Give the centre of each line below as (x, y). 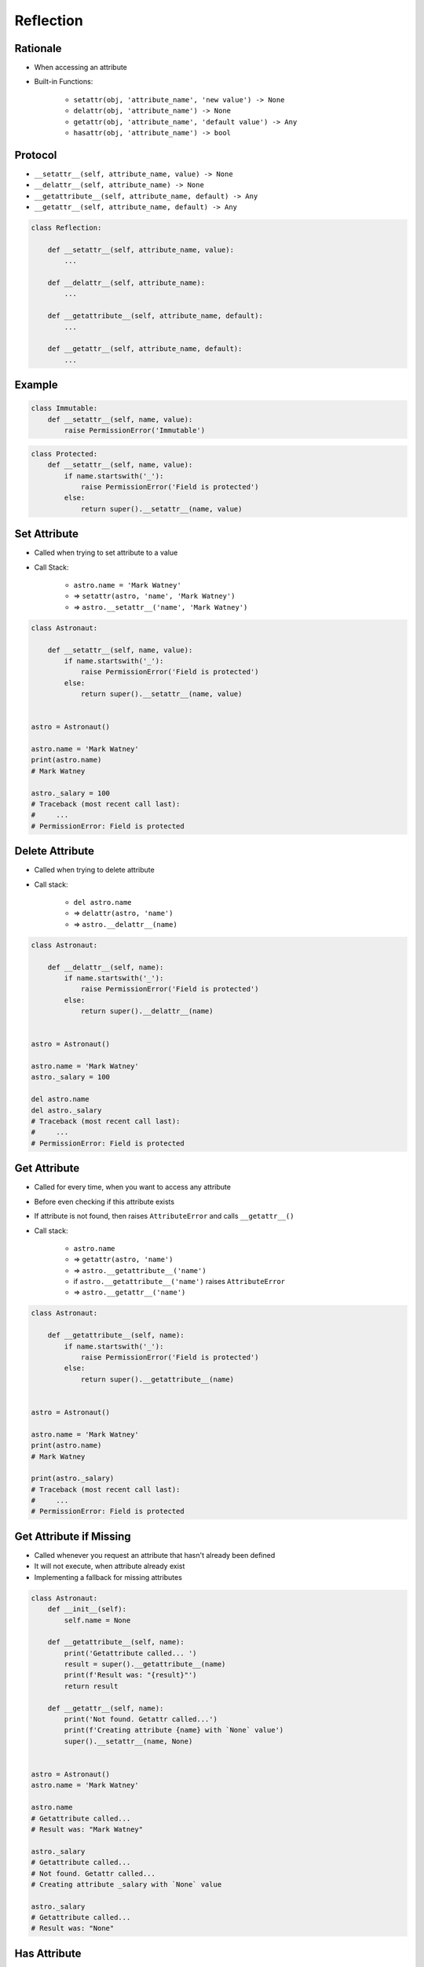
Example (36, 385)
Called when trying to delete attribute (94, 870)
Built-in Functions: (64, 82)
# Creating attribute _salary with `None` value (126, 1884)
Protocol (36, 155)
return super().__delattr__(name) (147, 1011)
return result (91, 1686)
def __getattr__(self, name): (106, 1708)
